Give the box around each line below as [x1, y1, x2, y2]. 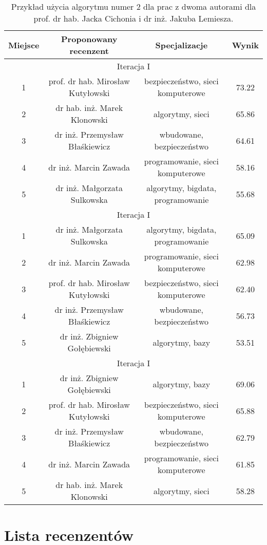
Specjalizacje [155, 39, 208, 51]
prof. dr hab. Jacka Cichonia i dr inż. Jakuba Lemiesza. [33, 12, 234, 24]
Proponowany [61, 33, 118, 45]
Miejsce [8, 39, 40, 51]
